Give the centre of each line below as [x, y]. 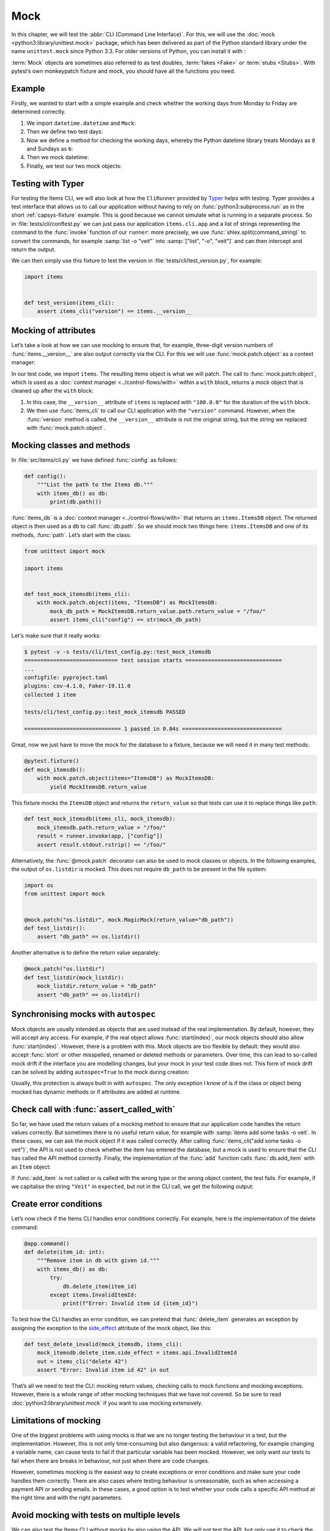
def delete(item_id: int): [64, 1252]
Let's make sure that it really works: [56, 635]
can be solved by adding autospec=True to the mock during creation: [100, 1072]
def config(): [45, 476]
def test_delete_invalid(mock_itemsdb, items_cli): [103, 1344]
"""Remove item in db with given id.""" [98, 1261]
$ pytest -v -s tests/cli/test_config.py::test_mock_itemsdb [118, 652]
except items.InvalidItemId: [94, 1295]
